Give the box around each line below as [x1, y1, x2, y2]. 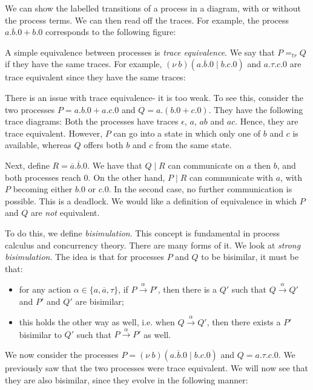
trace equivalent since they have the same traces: [5, 71, 186, 83]
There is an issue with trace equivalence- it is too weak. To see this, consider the [5, 91, 303, 103]
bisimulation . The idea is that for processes [5, 250, 165, 263]
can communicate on [168, 158, 245, 171]
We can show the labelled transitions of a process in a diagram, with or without [5, 2, 301, 14]
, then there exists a [206, 316, 281, 328]
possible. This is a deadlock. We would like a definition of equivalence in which [5, 194, 297, 207]
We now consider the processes [5, 348, 119, 361]
